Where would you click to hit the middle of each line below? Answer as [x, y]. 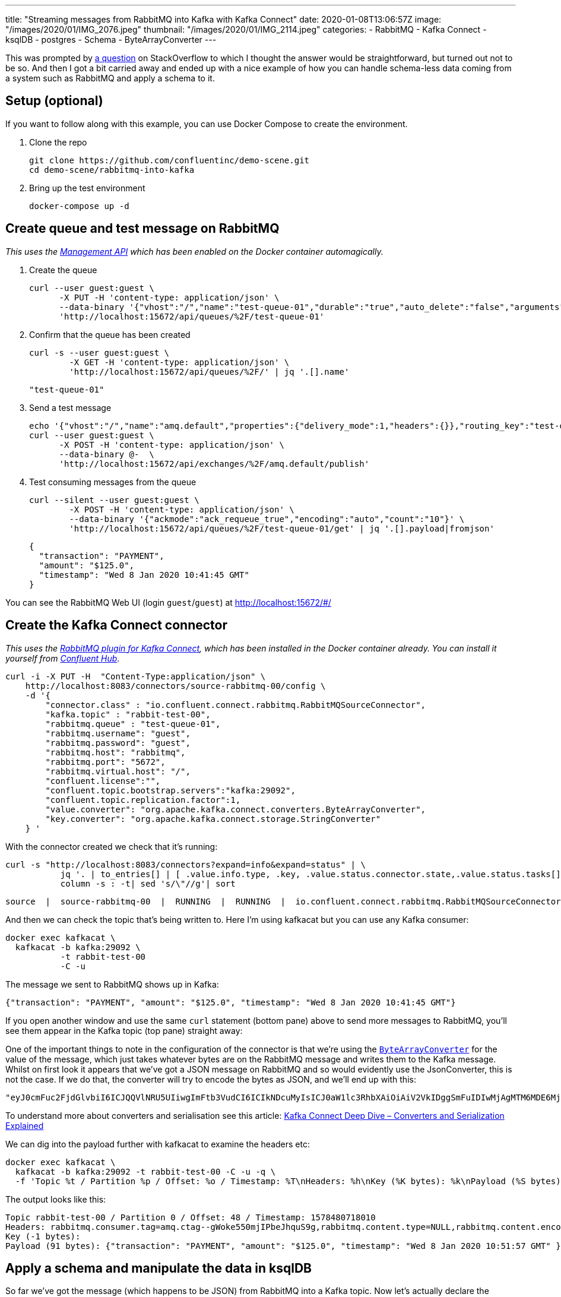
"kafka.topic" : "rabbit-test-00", [128, 714]
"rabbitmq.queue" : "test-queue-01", [133, 724]
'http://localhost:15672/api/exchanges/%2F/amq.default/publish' [214, 464]
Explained [25, 1125]
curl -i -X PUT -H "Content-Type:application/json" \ [136, 676]
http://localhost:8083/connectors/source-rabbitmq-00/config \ [175, 686]
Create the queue [63, 270]
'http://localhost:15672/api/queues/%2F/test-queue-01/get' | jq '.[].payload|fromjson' [282, 528]
